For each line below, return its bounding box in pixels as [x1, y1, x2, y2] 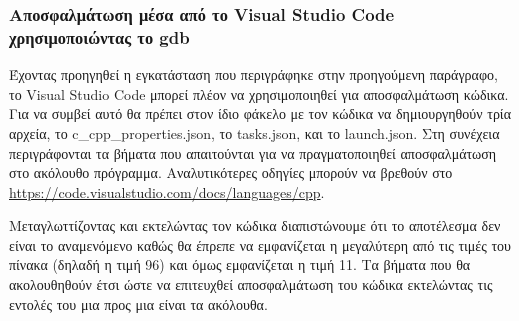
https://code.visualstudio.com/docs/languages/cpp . [9, 181, 325, 202]
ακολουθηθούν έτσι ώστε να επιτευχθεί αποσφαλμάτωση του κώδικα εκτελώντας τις [9, 274, 493, 295]
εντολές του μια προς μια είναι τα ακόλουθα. [9, 293, 268, 314]
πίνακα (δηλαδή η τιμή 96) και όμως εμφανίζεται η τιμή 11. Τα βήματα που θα [9, 254, 471, 275]
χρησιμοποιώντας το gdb [9, 24, 190, 49]
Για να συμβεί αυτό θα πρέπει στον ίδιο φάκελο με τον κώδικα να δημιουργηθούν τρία [9, 103, 511, 124]
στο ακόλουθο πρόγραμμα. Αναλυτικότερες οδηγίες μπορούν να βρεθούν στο [9, 162, 453, 183]
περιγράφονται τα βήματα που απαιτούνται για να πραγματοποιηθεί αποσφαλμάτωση [9, 142, 497, 163]
